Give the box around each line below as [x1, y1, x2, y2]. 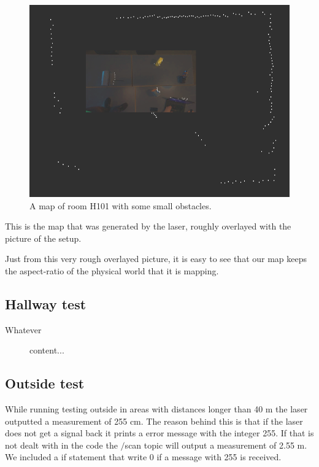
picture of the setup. [5, 231, 82, 244]
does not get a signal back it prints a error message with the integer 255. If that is [5, 426, 314, 439]
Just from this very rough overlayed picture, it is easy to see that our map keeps [5, 252, 307, 265]
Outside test [5, 374, 85, 393]
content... [29, 344, 64, 357]
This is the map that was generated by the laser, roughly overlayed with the [5, 220, 291, 233]
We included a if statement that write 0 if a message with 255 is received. [5, 450, 282, 463]
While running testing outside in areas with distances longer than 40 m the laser [5, 403, 308, 415]
